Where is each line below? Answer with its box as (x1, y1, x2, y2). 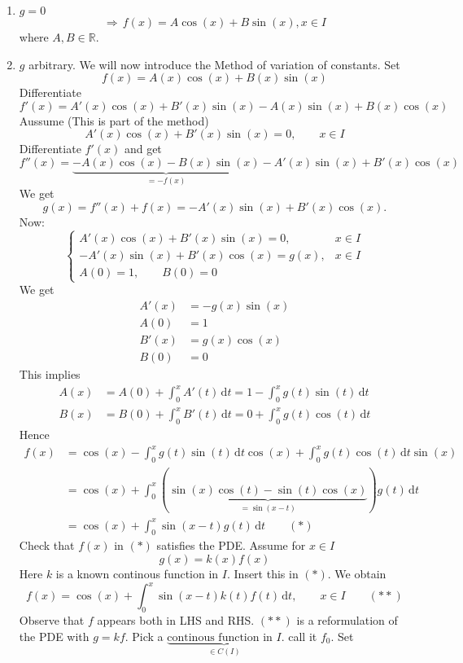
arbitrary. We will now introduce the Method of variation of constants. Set (28, 55, 400, 72)
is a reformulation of (296, 611, 398, 628)
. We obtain (327, 565, 387, 582)
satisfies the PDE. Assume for (156, 537, 306, 554)
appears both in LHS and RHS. (97, 611, 255, 628)
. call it (281, 627, 317, 644)
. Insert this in (226, 565, 299, 582)
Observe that (19, 611, 85, 628)
